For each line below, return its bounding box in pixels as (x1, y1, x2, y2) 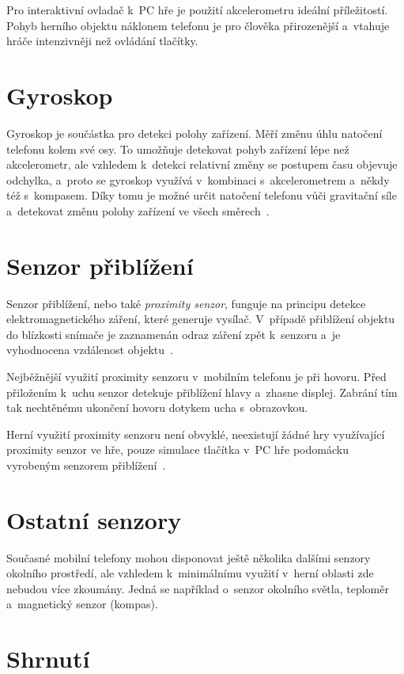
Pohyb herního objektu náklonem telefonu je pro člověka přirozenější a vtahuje (6, 17, 390, 33)
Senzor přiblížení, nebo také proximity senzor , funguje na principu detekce (6, 295, 366, 311)
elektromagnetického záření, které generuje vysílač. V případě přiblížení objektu (6, 310, 395, 327)
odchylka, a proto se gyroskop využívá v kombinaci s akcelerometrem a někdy (6, 171, 390, 188)
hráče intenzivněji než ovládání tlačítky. (6, 32, 198, 49)
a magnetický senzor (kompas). (6, 596, 158, 612)
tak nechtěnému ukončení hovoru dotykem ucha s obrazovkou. (6, 399, 308, 416)
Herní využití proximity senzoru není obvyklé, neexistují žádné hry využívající (6, 425, 385, 442)
